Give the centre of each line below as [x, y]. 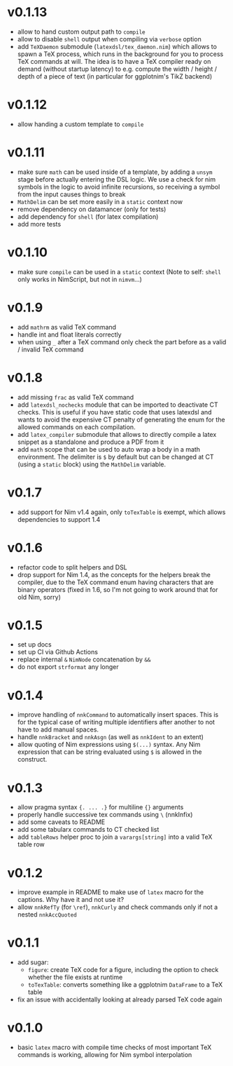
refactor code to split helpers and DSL [72, 567]
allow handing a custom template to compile [80, 124]
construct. [32, 760]
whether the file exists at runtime [75, 977]
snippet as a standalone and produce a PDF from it [91, 442]
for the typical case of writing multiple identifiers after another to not [116, 722]
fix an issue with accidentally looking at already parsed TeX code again [120, 999]
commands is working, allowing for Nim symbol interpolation [105, 1055]
